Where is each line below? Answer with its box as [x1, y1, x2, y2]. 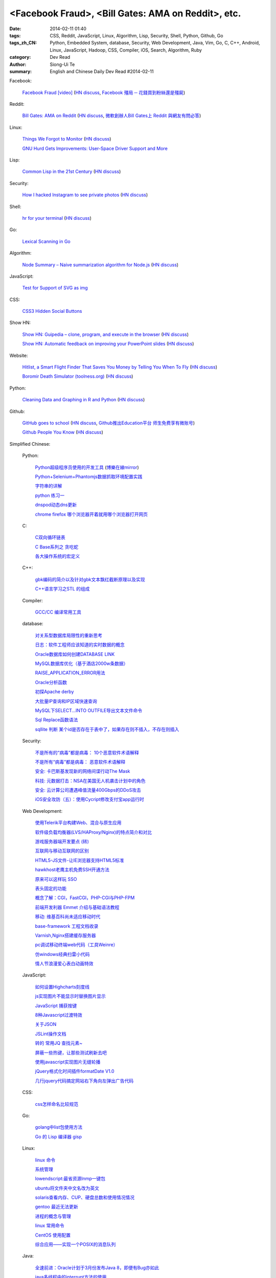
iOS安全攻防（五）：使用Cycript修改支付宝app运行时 [35, 796, 144, 803]
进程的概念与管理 [35, 1213, 71, 1219]
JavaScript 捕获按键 [35, 1002, 77, 1009]
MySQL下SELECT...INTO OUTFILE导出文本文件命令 [35, 707, 143, 713]
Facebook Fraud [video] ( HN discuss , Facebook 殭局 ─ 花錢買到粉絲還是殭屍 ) [22, 89, 186, 96]
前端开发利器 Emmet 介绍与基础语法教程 [35, 904, 120, 910]
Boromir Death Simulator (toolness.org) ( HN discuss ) [22, 373, 133, 379]
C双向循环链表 [35, 534, 66, 540]
